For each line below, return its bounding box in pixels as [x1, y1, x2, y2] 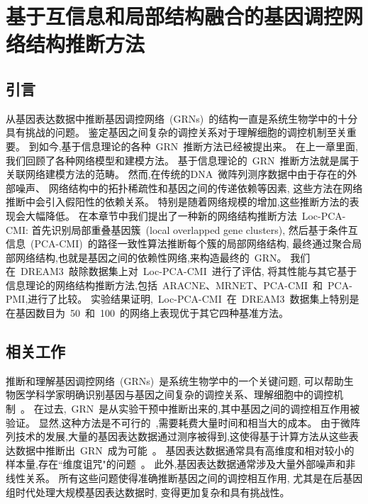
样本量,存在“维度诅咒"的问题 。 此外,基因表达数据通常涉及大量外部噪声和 [6, 457, 346, 471]
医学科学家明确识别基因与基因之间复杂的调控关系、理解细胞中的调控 [15, 387, 333, 402]
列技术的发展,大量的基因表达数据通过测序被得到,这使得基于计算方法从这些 [6, 429, 349, 444]
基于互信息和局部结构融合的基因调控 [6, 1, 344, 30]
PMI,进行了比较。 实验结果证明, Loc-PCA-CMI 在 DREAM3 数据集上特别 [6, 291, 350, 306]
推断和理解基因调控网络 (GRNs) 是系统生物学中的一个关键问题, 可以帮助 [6, 373, 344, 388]
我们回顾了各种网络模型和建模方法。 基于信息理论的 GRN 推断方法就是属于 [6, 152, 359, 167]
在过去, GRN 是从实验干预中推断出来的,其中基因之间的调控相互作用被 [33, 401, 360, 416]
